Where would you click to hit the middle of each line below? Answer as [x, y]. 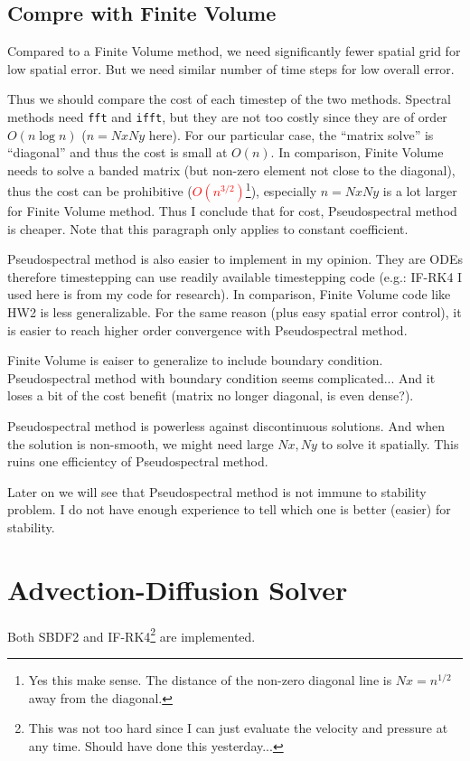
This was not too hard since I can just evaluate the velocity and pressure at [238, 728]
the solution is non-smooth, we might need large [141, 443]
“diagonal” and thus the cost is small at [117, 152]
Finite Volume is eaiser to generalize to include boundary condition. [195, 360]
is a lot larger [420, 191]
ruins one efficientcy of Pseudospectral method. [138, 461]
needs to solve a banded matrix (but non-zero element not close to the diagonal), [231, 169]
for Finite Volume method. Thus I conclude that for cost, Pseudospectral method [232, 211]
